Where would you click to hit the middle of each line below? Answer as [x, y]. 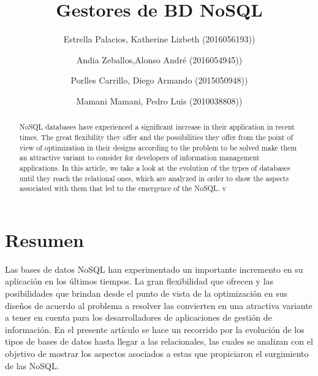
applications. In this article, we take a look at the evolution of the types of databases [155, 167]
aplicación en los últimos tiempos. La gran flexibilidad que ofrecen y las [139, 281]
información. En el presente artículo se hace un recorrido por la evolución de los [155, 329]
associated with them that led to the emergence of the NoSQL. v [123, 188]
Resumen [44, 239]
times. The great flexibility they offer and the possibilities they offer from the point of [156, 137]
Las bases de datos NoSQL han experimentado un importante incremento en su [154, 269]
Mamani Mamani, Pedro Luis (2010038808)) [159, 100]
